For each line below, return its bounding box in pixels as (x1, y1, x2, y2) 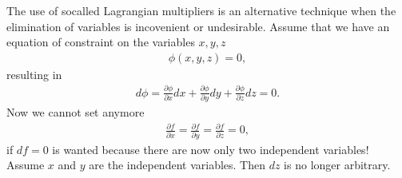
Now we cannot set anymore (6, 104, 145, 121)
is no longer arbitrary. (284, 156, 391, 173)
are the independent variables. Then (89, 156, 265, 173)
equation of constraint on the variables (6, 34, 195, 50)
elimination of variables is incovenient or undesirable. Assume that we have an (6, 18, 390, 34)
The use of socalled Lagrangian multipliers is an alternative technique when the (6, 2, 396, 18)
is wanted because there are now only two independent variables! (52, 140, 369, 157)
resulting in (6, 65, 62, 82)
